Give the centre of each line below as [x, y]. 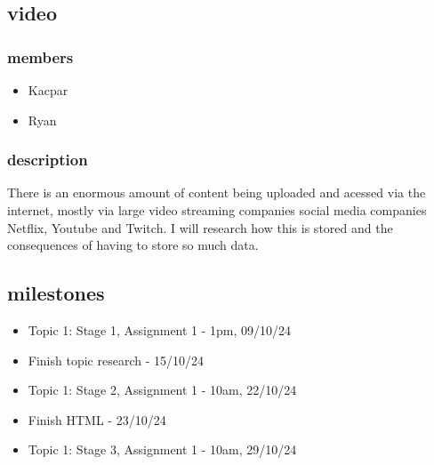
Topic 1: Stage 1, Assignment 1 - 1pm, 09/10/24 [160, 329]
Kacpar [48, 90]
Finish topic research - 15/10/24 [116, 360]
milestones [56, 293]
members [40, 56]
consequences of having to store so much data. [133, 245]
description [48, 160]
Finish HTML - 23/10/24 [97, 419]
